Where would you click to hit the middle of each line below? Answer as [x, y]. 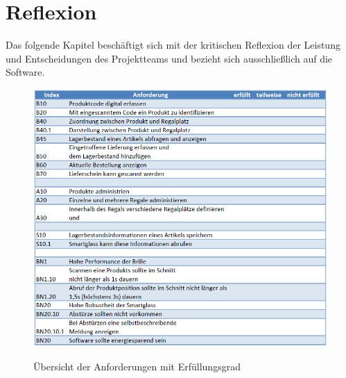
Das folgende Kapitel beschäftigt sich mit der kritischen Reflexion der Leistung [173, 45]
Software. [25, 72]
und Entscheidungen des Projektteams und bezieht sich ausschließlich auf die [169, 58]
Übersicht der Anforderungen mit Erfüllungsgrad [137, 366]
